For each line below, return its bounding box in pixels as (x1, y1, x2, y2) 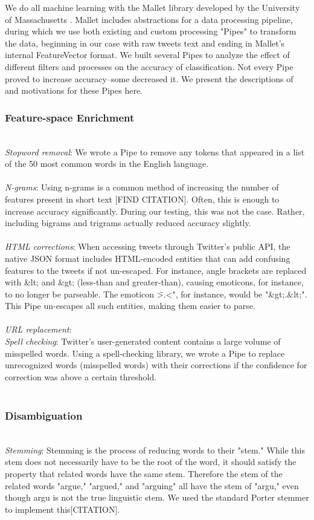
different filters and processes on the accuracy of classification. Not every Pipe (5, 60, 293, 73)
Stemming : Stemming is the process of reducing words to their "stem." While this (5, 443, 305, 456)
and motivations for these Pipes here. (5, 84, 143, 97)
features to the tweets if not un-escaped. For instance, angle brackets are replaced (5, 264, 307, 276)
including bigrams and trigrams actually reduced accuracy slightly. (5, 216, 251, 229)
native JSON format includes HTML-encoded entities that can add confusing (5, 252, 290, 264)
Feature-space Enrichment (5, 109, 135, 125)
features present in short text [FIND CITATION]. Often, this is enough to (5, 192, 280, 205)
